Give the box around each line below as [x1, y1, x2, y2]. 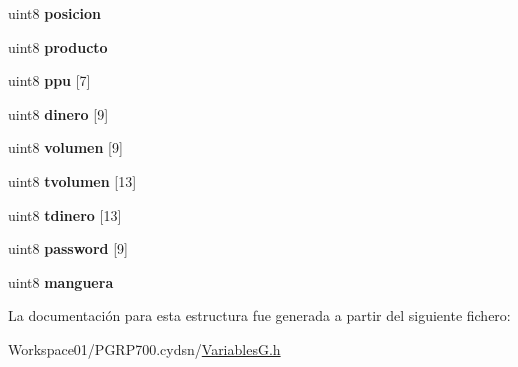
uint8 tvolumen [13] [8, 170, 137, 191]
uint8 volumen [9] [8, 137, 123, 158]
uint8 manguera [8, 271, 114, 292]
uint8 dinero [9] [8, 103, 109, 124]
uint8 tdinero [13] [8, 204, 122, 225]
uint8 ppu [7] [8, 70, 91, 91]
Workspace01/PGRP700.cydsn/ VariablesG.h [8, 338, 281, 359]
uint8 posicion [8, 3, 102, 23]
